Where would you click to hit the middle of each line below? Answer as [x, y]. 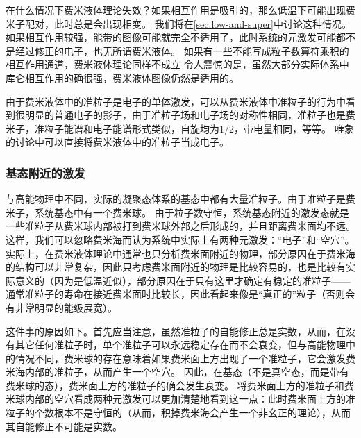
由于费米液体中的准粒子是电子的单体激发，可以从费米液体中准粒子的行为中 [176, 101]
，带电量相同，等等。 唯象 [294, 128]
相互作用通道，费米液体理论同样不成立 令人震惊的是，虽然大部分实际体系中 [177, 64]
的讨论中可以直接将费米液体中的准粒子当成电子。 [117, 142]
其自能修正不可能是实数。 [64, 426]
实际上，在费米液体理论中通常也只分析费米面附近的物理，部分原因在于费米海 [180, 253]
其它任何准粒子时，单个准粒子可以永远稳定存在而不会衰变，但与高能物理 [180, 345]
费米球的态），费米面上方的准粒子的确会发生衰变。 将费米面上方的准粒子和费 [180, 385]
